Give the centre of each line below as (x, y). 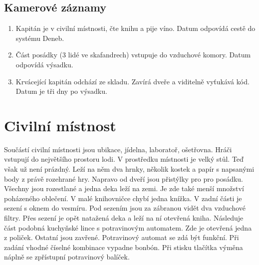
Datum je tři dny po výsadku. (61, 91)
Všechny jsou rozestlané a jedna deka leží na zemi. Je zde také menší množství (124, 188)
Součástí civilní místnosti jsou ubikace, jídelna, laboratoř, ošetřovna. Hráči (118, 149)
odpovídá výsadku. (44, 64)
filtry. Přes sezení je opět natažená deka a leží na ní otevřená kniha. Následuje (124, 218)
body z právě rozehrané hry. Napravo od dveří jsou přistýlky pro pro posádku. (124, 178)
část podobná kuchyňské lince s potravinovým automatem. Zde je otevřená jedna (128, 227)
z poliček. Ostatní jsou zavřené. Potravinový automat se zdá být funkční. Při (122, 237)
